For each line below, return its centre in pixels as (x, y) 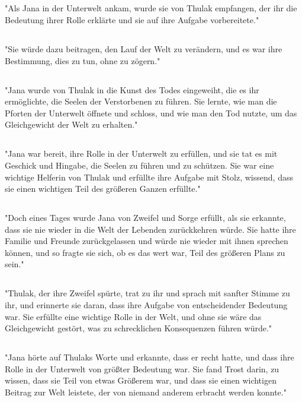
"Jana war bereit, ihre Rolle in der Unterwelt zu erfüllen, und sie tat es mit (141, 153)
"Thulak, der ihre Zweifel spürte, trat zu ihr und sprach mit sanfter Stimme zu (147, 293)
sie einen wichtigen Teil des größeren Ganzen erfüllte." (103, 189)
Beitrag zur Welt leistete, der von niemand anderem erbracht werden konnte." (146, 392)
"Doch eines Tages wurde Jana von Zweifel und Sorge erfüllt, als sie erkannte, (145, 218)
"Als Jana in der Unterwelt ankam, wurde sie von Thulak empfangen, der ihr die (151, 8)
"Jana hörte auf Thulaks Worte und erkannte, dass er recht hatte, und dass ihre (150, 357)
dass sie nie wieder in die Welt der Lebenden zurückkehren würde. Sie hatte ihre (150, 229)
